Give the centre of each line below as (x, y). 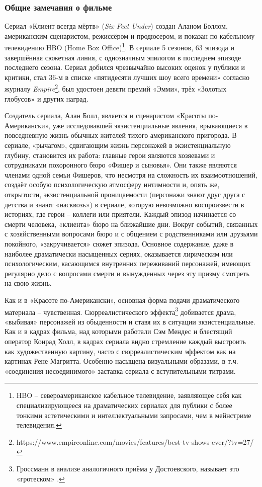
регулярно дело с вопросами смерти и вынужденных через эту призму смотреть (127, 273)
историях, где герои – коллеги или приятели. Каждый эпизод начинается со (120, 214)
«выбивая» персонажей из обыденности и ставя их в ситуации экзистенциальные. (130, 321)
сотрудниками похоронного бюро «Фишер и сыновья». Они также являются (121, 165)
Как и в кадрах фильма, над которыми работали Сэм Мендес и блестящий (118, 331)
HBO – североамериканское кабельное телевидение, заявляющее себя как (129, 395)
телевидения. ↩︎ (39, 425)
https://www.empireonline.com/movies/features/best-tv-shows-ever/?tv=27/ (135, 441)
